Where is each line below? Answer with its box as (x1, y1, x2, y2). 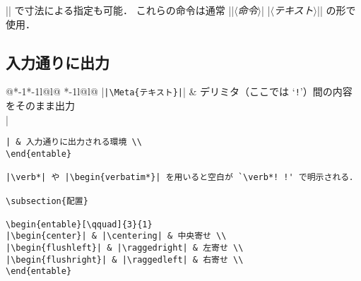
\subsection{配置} (6, 196, 88, 206)
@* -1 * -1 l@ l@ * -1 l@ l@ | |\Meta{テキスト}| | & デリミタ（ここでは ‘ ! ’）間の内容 (6, 84, 353, 99)
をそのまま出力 (6, 98, 75, 113)
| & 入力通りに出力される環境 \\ (6, 137, 142, 148)
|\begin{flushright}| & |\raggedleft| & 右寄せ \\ (6, 254, 244, 265)
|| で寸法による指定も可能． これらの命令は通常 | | (6, 3, 235, 17)
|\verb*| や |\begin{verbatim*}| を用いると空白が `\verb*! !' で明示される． (6, 172, 358, 183)
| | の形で (317, 3, 356, 17)
